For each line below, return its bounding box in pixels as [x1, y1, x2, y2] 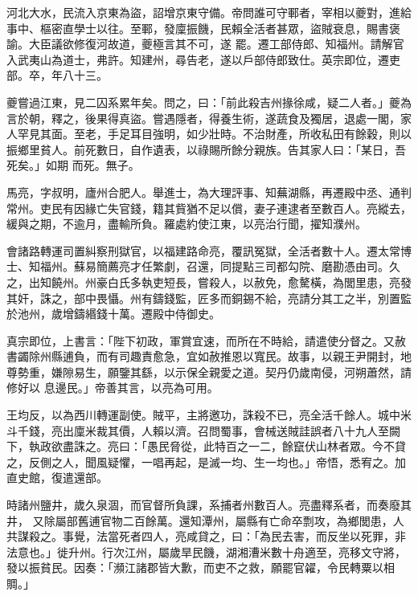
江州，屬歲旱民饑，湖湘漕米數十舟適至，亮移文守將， [124, 543, 406, 560]
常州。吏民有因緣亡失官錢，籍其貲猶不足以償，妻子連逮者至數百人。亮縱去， [6, 199, 412, 216]
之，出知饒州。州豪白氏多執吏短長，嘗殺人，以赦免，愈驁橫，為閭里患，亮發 [6, 273, 412, 290]
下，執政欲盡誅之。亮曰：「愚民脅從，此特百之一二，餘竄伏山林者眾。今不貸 [6, 438, 406, 455]
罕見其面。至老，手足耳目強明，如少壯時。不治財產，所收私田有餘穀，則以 [17, 125, 412, 142]
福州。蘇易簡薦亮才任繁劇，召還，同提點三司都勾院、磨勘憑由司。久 [39, 258, 400, 275]
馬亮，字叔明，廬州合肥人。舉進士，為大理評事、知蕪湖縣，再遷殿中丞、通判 [6, 183, 412, 200]
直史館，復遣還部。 [6, 469, 108, 486]
